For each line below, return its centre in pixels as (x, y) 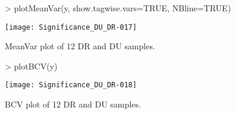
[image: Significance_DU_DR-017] (71, 27)
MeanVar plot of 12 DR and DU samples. (80, 46)
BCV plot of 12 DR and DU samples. (73, 104)
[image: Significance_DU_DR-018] (71, 85)
